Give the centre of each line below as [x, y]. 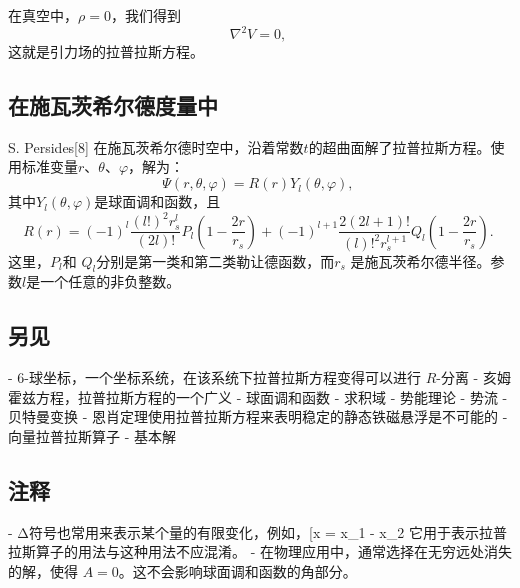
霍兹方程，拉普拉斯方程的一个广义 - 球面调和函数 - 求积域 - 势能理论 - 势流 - [258, 396]
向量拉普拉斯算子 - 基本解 [92, 435]
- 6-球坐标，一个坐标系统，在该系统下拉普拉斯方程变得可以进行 [214, 377]
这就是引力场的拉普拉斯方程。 [106, 51]
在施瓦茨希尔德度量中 [113, 105]
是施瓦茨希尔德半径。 [420, 260]
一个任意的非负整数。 [110, 281]
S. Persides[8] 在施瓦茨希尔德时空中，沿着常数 [156, 146]
